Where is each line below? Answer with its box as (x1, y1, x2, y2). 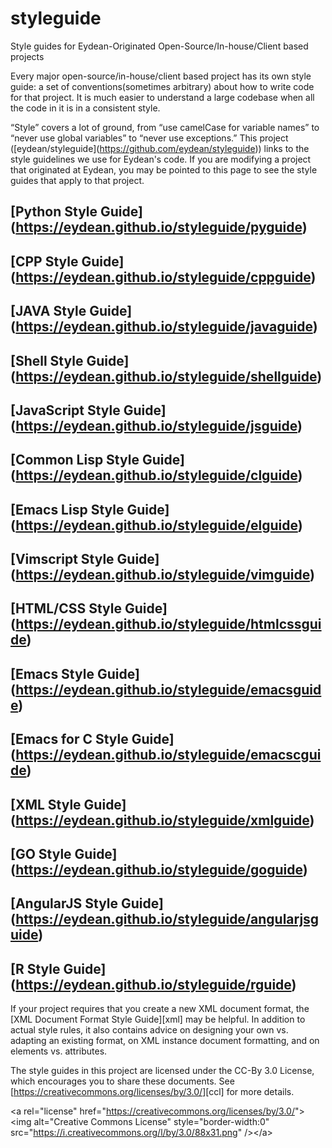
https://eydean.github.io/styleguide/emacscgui (15, 747, 322, 764)
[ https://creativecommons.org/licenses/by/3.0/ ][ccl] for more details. (10, 1086, 295, 1098)
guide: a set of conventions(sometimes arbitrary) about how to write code (10, 80, 315, 92)
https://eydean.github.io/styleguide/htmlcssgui (15, 616, 322, 633)
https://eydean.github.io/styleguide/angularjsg (15, 911, 320, 928)
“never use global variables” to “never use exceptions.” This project (10, 132, 289, 144)
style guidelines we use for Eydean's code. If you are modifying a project (10, 153, 312, 165)
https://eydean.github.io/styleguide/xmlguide (15, 812, 310, 829)
